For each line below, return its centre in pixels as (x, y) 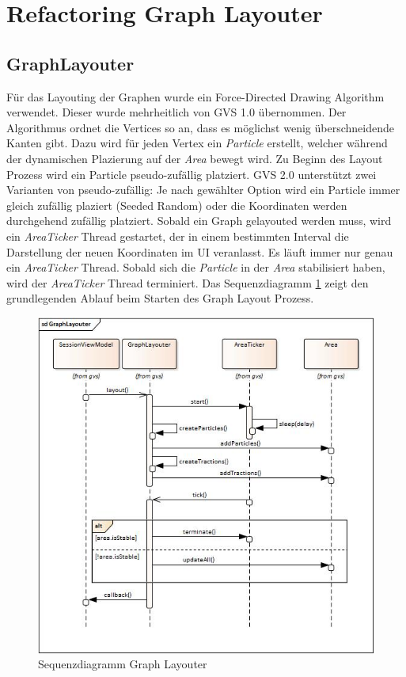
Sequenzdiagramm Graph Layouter (123, 664)
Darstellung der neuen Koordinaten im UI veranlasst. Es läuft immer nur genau (200, 251)
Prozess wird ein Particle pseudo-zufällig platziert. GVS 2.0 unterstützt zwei (192, 174)
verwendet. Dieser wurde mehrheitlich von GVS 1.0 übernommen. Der (176, 112)
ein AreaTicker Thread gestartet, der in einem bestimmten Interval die (178, 236)
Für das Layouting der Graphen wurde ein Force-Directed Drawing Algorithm (195, 96)
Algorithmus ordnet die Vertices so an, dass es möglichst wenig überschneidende (200, 127)
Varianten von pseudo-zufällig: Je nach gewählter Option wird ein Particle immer (203, 190)
